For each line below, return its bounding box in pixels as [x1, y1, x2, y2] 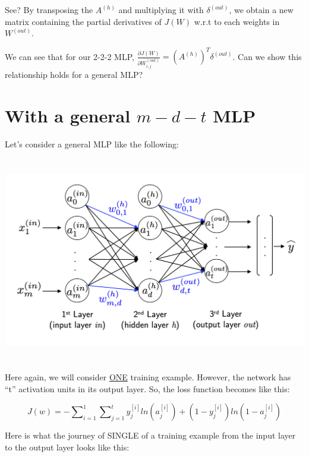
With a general [5, 103, 131, 127]
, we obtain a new [229, 4, 294, 15]
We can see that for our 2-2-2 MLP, [5, 50, 134, 62]
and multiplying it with [118, 4, 204, 15]
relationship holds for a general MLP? [5, 68, 143, 81]
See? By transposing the [5, 4, 93, 15]
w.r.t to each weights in [194, 15, 280, 27]
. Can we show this [232, 50, 302, 62]
